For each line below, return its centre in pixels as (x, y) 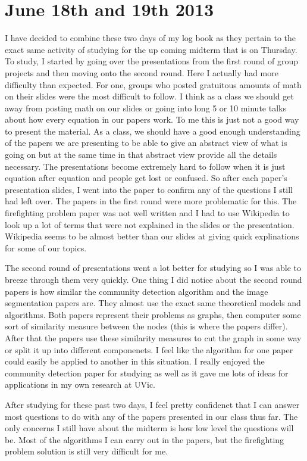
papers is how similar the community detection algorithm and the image (137, 291)
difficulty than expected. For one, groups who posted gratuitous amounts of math (153, 84)
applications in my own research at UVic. (80, 384)
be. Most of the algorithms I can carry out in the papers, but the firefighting (145, 439)
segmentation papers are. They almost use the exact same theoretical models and (153, 303)
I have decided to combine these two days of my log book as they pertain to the (151, 38)
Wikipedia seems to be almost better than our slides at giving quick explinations (152, 236)
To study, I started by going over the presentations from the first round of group (152, 61)
